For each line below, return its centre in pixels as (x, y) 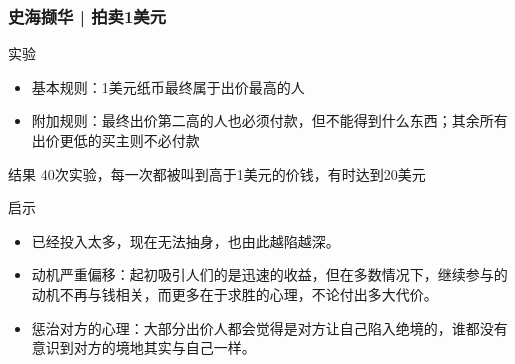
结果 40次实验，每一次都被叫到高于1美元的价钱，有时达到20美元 (217, 173)
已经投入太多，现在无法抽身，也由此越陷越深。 (185, 240)
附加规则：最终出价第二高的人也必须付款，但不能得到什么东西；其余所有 (269, 120)
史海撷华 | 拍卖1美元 (87, 15)
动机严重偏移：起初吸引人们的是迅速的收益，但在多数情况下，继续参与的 (269, 274)
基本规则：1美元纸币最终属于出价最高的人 (168, 86)
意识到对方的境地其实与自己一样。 (143, 347)
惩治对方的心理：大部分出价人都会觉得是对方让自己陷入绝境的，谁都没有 (269, 327)
